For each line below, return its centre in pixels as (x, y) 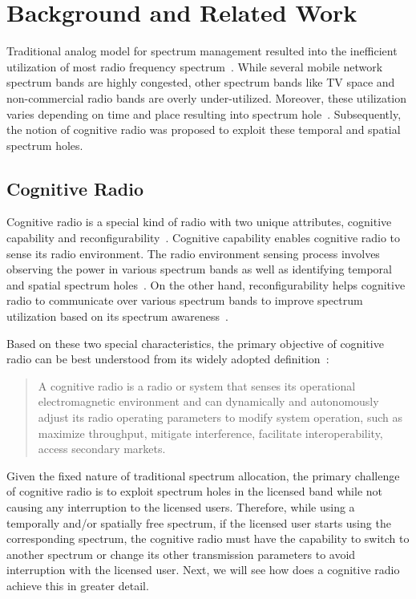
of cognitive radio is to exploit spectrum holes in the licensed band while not (194, 491)
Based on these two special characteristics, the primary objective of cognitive (195, 343)
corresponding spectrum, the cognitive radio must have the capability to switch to (208, 538)
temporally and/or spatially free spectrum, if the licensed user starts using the (199, 522)
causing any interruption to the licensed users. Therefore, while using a (181, 506)
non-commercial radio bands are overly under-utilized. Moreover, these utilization (206, 97)
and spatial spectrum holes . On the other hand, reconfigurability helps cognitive (206, 284)
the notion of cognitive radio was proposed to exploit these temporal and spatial (204, 130)
